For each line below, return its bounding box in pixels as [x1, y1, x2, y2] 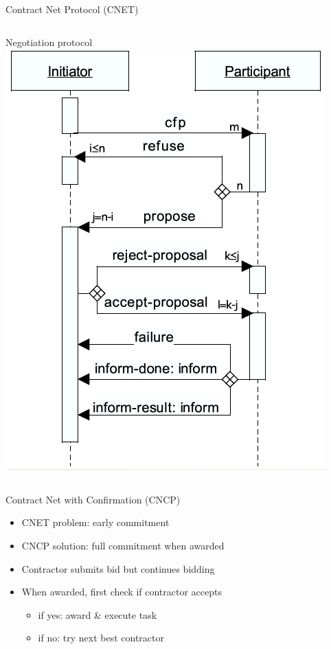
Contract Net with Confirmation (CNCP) [5, 492, 181, 506]
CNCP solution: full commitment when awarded [21, 538, 225, 552]
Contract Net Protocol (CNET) [5, 2, 139, 16]
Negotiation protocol [5, 34, 93, 49]
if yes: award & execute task [38, 607, 157, 622]
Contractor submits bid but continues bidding [21, 561, 215, 576]
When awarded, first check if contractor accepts [21, 584, 222, 599]
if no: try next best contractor [38, 630, 164, 645]
